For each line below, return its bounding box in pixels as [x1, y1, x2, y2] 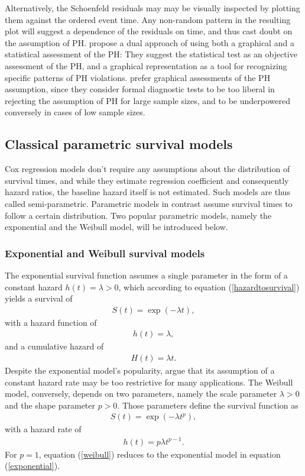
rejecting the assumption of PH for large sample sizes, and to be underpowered [5, 94, 290, 106]
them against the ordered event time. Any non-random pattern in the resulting [5, 13, 291, 25]
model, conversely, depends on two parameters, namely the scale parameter [5, 387, 277, 400]
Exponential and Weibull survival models [5, 245, 205, 260]
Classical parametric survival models [5, 135, 233, 153]
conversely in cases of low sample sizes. [5, 106, 145, 118]
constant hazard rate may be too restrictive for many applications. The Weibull [5, 375, 293, 388]
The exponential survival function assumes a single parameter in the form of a [5, 268, 288, 281]
